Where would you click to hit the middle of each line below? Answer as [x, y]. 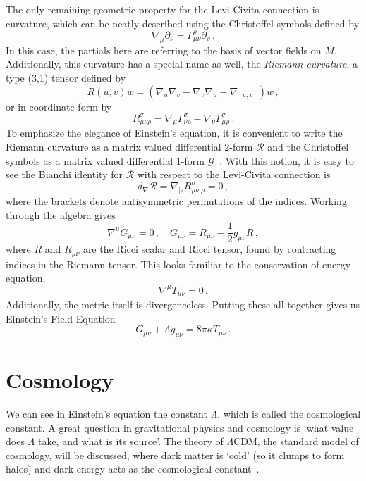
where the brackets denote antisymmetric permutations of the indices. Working [176, 201]
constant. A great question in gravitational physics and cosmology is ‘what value [180, 427]
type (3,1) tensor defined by [66, 77]
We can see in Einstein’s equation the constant [106, 414]
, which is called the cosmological [289, 414]
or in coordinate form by [59, 106]
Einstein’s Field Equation [61, 318]
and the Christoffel [308, 147]
